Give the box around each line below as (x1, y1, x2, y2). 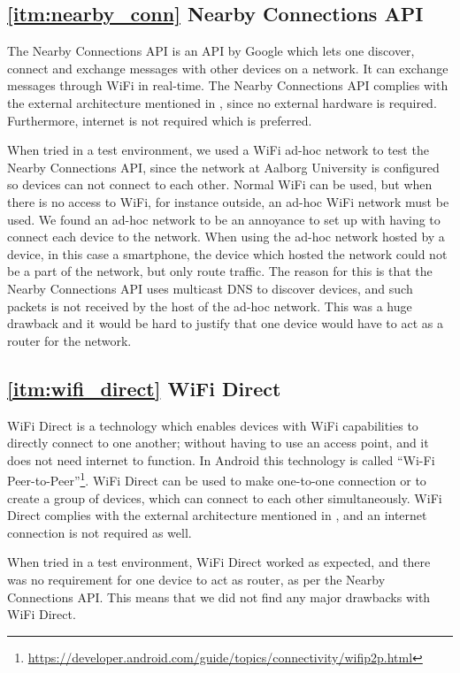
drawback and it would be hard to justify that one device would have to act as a (7, 314, 443, 333)
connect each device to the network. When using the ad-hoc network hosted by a (7, 227, 445, 246)
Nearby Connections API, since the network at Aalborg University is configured (7, 157, 440, 176)
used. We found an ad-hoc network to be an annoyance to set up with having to (7, 210, 441, 228)
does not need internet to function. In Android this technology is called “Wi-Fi (7, 450, 435, 469)
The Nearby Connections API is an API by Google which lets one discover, (7, 42, 415, 60)
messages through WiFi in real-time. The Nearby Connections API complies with (7, 76, 448, 95)
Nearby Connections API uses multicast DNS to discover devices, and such (7, 279, 413, 297)
